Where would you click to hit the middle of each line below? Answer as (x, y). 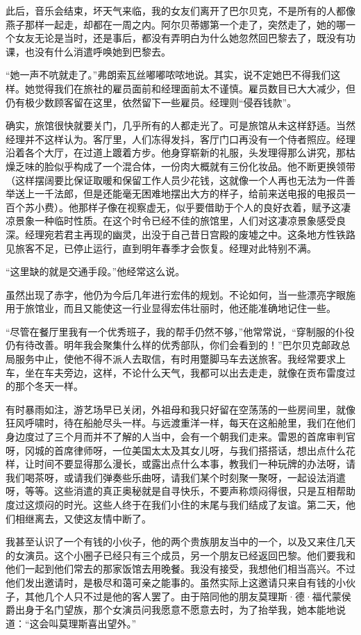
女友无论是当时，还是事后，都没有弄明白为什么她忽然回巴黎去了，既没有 (180, 38)
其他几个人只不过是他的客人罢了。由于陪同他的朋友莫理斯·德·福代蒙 (183, 596)
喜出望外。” (112, 623)
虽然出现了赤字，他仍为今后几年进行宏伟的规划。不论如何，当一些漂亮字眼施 (180, 294)
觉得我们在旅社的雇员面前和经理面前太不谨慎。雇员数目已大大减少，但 (195, 88)
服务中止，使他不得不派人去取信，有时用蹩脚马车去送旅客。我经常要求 (175, 359)
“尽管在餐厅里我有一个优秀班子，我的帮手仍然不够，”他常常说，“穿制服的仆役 (180, 331)
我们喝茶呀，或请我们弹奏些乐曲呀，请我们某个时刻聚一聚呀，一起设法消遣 (176, 477)
